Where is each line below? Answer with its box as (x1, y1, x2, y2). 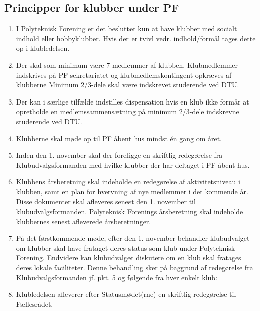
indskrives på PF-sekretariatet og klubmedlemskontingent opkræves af (16, 69, 232, 80)
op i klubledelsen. (16, 43, 70, 53)
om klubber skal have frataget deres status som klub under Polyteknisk (16, 242, 235, 253)
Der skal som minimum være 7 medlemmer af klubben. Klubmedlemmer (16, 59, 238, 70)
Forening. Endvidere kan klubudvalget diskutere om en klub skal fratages (16, 252, 241, 263)
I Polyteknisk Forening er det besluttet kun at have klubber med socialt (16, 23, 237, 34)
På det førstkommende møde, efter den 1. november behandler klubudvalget (16, 233, 250, 243)
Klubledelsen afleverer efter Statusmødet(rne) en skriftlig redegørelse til (16, 289, 236, 299)
